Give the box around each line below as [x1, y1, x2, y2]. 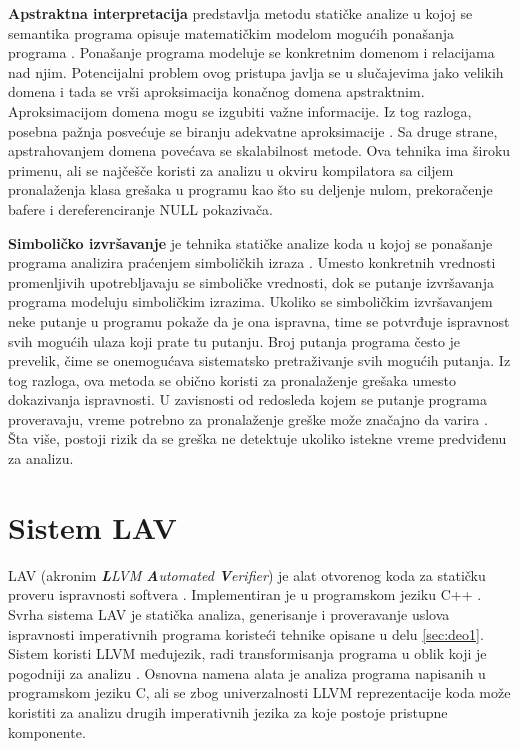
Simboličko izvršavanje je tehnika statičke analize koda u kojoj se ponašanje [8, 232, 493, 253]
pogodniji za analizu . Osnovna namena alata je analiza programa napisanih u [8, 662, 486, 683]
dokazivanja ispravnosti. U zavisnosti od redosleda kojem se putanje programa [8, 389, 487, 410]
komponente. [8, 721, 86, 742]
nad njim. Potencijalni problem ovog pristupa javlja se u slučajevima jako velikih [8, 61, 504, 82]
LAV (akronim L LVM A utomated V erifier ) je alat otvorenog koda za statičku [8, 564, 486, 585]
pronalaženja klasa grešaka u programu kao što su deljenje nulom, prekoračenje [8, 179, 493, 200]
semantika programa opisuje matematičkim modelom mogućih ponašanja [8, 22, 454, 43]
